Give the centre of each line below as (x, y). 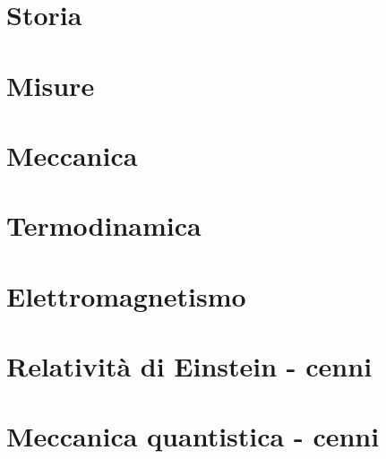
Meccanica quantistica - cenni (193, 436)
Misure (51, 85)
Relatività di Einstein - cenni (189, 366)
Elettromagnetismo (126, 295)
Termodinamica (104, 225)
